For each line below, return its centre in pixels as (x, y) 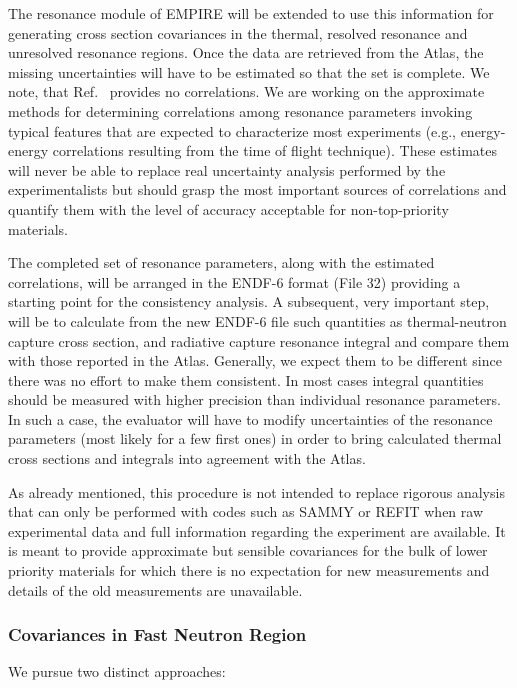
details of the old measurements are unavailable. (155, 589)
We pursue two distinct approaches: (117, 671)
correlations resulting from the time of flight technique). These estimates (274, 150)
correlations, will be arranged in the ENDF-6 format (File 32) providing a (234, 281)
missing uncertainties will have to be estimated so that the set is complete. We (249, 71)
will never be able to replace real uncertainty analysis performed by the (227, 169)
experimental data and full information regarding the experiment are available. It (257, 530)
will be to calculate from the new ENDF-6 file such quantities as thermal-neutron (257, 320)
